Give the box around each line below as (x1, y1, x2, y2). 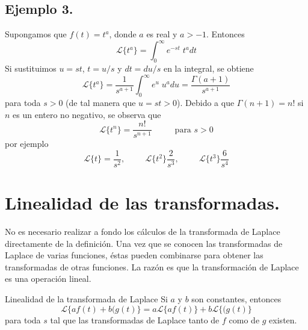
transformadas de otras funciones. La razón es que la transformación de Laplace (5, 260, 299, 273)
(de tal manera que (66, 96, 136, 108)
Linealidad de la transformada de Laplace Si (5, 292, 168, 305)
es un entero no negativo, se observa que (13, 108, 161, 120)
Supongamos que (5, 28, 67, 40)
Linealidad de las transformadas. (5, 190, 280, 215)
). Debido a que (177, 96, 235, 108)
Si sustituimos (5, 62, 57, 75)
